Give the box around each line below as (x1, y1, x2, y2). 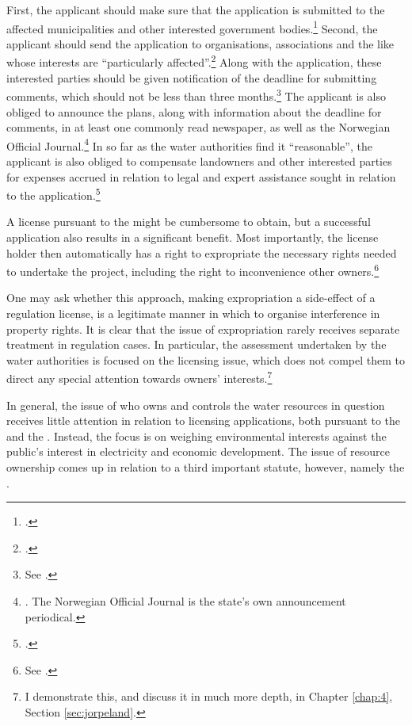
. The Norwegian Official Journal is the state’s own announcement (25, 593, 346, 609)
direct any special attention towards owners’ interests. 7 (6, 368, 273, 387)
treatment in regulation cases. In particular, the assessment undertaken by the (6, 336, 387, 353)
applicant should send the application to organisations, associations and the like (6, 35, 395, 52)
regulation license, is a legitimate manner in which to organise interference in (6, 305, 380, 322)
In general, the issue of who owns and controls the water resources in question (6, 396, 385, 413)
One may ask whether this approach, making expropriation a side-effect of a (6, 289, 376, 306)
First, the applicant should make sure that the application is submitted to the (6, 2, 385, 17)
